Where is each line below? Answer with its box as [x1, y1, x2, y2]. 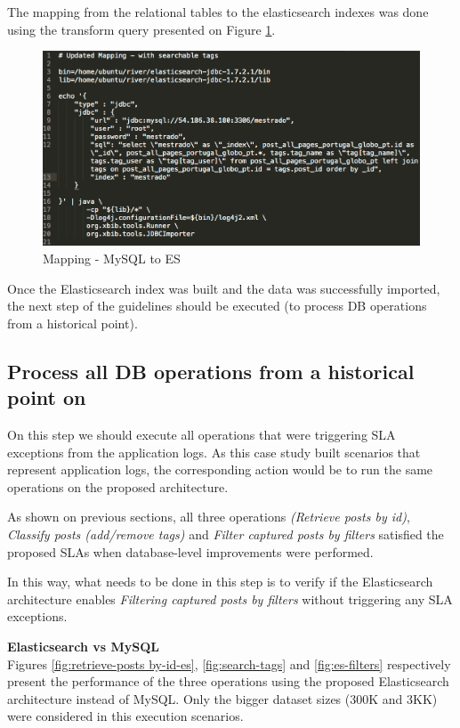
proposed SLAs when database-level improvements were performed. [7, 542, 374, 561]
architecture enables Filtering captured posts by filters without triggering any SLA [7, 589, 453, 608]
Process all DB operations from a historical [7, 357, 415, 384]
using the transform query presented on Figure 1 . [7, 20, 276, 38]
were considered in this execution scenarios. [7, 707, 244, 725]
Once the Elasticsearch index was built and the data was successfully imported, [7, 279, 440, 297]
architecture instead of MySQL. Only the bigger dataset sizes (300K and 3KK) [7, 689, 438, 708]
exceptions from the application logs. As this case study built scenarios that [7, 442, 421, 461]
